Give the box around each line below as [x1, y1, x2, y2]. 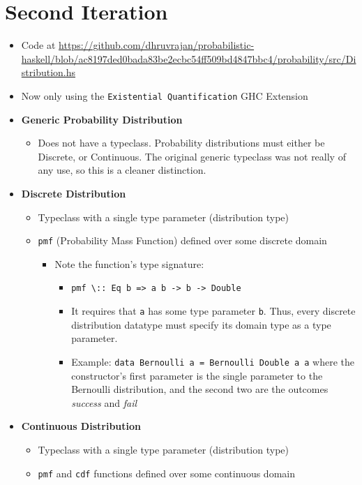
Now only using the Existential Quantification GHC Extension [21, 88, 308, 103]
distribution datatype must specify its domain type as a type [71, 317, 331, 331]
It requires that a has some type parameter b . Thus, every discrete [71, 304, 356, 318]
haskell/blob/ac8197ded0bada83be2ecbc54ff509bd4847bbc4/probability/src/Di [21, 51, 356, 66]
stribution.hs [21, 65, 76, 80]
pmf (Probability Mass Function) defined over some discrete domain [38, 233, 327, 248]
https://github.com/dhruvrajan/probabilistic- [59, 38, 255, 52]
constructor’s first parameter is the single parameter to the [71, 368, 323, 382]
